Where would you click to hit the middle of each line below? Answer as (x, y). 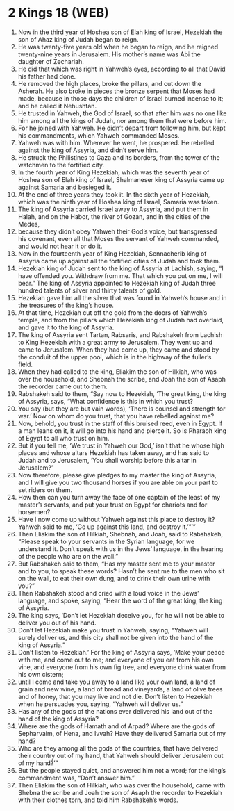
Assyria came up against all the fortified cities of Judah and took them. (119, 261)
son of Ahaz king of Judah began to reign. (78, 39)
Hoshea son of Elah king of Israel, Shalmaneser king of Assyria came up (121, 179)
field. (25, 364)
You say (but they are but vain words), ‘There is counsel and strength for (122, 409)
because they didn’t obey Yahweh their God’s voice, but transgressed (117, 231)
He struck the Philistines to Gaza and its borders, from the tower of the (119, 157)
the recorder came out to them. (62, 386)
